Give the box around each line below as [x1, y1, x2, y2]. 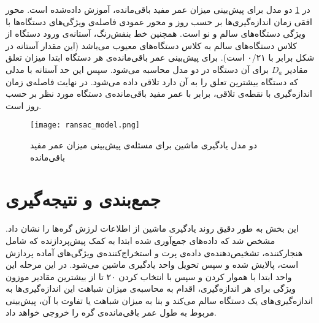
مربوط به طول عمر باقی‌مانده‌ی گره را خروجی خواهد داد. [6, 306, 217, 319]
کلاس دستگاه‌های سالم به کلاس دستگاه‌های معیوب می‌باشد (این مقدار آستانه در [6, 39, 298, 51]
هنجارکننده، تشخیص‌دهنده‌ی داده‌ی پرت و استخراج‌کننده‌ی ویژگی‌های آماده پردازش [6, 246, 303, 259]
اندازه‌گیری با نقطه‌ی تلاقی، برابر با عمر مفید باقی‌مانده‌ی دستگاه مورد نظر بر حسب [6, 87, 312, 100]
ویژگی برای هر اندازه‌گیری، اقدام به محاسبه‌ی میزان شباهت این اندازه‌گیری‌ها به [6, 282, 296, 295]
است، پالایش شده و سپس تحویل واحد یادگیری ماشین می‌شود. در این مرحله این [6, 258, 299, 271]
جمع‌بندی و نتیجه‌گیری [6, 186, 161, 211]
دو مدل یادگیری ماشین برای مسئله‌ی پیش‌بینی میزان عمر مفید [30, 139, 258, 151]
